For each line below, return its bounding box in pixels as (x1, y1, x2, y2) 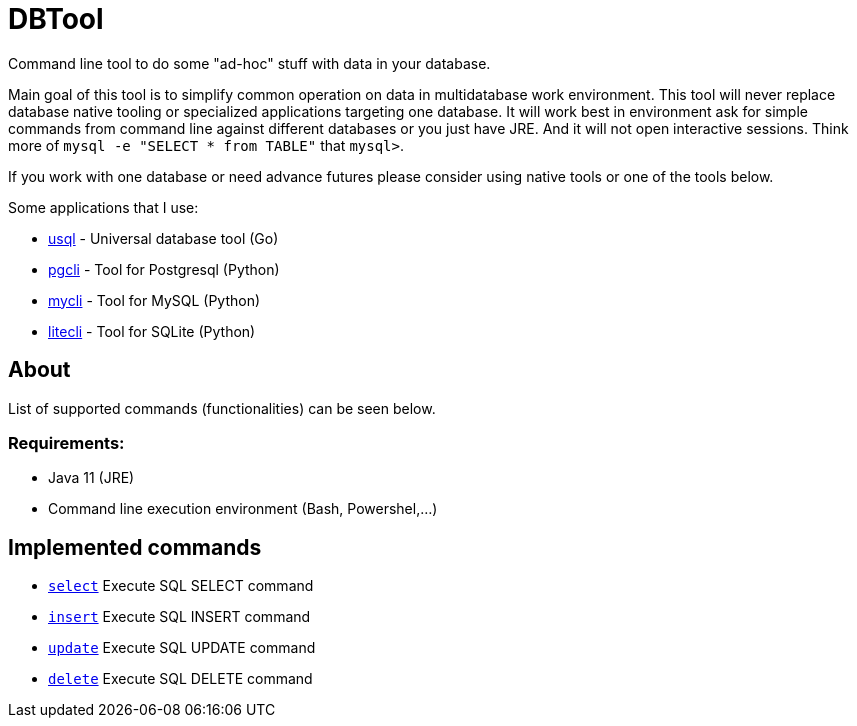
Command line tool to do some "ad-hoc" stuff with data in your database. (8, 54, 491, 72)
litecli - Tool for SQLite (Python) (48, 322, 256, 340)
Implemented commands (8, 534, 262, 560)
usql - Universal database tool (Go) (48, 229, 279, 247)
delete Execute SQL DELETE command (48, 670, 313, 688)
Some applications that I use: (8, 198, 199, 216)
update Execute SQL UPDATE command (48, 639, 316, 657)
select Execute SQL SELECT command (48, 577, 314, 595)
